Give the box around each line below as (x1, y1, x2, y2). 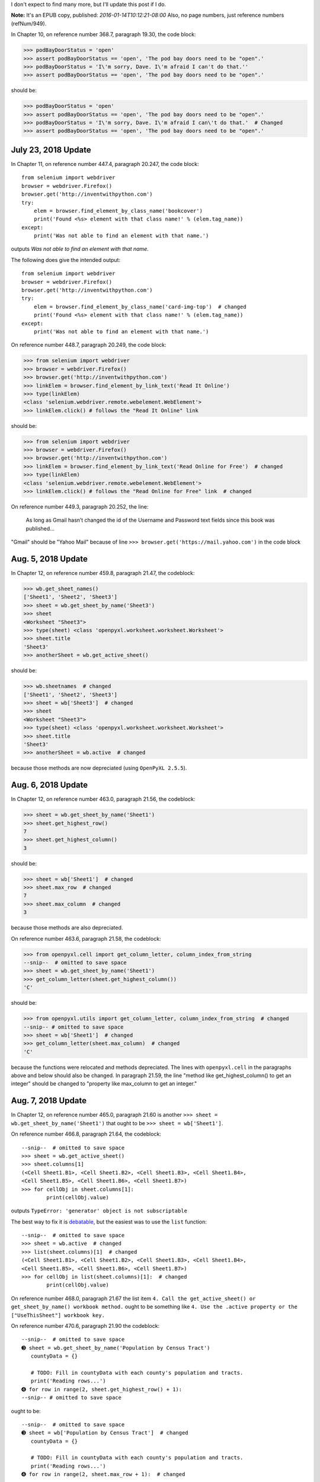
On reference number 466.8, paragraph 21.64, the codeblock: (11, 1130, 161, 1138)
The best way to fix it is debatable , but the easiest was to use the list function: (11, 1218, 207, 1225)
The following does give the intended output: (11, 256, 121, 263)
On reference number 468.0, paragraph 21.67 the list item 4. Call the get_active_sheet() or (11, 1295, 256, 1302)
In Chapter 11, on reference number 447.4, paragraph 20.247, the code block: (11, 160, 199, 167)
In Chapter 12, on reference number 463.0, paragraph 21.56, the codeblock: (11, 796, 196, 803)
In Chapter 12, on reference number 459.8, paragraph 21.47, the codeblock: (11, 570, 195, 577)
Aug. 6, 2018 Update (11, 780, 88, 790)
